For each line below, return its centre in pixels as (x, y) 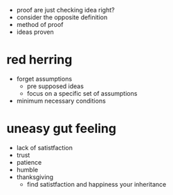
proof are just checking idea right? (65, 10)
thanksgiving (35, 177)
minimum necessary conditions (61, 101)
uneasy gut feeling (62, 129)
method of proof (40, 24)
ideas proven (35, 32)
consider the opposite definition (62, 17)
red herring (39, 60)
